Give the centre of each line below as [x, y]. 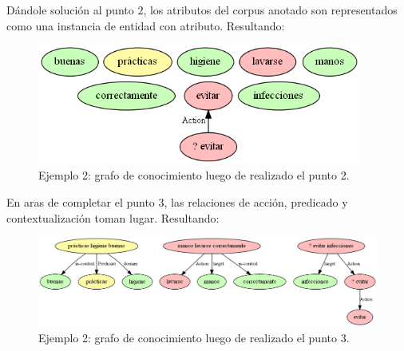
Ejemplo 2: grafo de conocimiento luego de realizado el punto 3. [194, 337]
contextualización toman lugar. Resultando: [113, 217]
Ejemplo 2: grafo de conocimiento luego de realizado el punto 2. [194, 175]
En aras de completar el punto [81, 202]
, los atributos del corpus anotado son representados [270, 10]
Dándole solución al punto [70, 10]
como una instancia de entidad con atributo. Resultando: [146, 25]
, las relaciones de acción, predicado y [256, 202]
